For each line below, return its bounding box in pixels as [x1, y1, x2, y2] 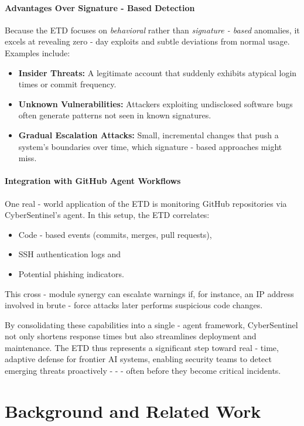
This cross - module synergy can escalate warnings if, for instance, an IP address [5, 287, 294, 299]
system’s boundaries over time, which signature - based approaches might [18, 140, 282, 152]
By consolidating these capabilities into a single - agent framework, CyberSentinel [5, 318, 298, 330]
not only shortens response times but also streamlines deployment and [5, 330, 257, 342]
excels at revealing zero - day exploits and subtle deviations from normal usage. [5, 35, 290, 47]
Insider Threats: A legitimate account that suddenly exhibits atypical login [18, 66, 297, 79]
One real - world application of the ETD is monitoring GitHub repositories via [5, 197, 287, 209]
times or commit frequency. [18, 78, 117, 90]
